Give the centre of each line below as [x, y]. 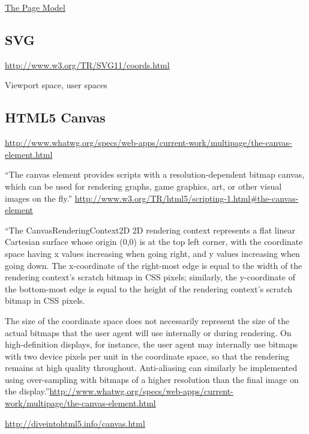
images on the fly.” [39, 198]
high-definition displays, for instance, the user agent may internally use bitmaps [151, 344]
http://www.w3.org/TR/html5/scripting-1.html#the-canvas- [187, 198]
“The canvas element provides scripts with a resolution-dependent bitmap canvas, [155, 174]
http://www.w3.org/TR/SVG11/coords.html [87, 65]
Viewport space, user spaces [56, 85]
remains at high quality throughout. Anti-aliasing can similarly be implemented [151, 368]
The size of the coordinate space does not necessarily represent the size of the [147, 320]
